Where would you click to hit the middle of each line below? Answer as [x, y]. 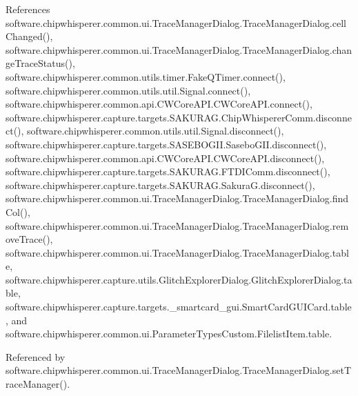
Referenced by [36, 356]
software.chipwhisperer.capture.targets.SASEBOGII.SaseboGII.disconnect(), [166, 144]
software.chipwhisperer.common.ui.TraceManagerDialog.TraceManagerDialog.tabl [177, 252]
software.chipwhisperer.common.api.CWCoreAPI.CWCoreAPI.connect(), [159, 104]
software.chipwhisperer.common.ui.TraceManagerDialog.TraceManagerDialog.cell [176, 22]
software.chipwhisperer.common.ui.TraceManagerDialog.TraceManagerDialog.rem [177, 225]
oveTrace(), [29, 239]
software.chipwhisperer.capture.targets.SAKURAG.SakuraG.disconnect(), [160, 185]
